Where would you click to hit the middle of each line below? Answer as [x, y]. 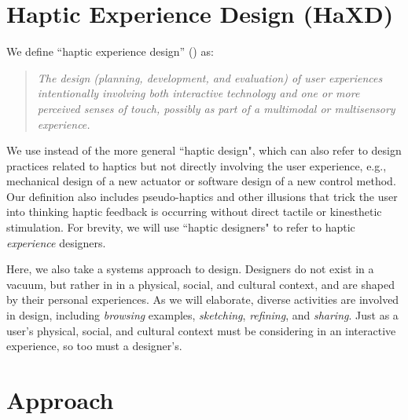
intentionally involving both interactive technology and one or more [198, 93]
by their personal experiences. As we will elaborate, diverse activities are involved [203, 299]
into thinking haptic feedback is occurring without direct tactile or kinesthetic [194, 212]
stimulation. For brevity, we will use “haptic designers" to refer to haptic [181, 227]
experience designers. [56, 242]
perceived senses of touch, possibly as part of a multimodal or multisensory [216, 108]
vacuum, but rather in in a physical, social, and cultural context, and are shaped [200, 284]
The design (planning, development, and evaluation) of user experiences [210, 77]
